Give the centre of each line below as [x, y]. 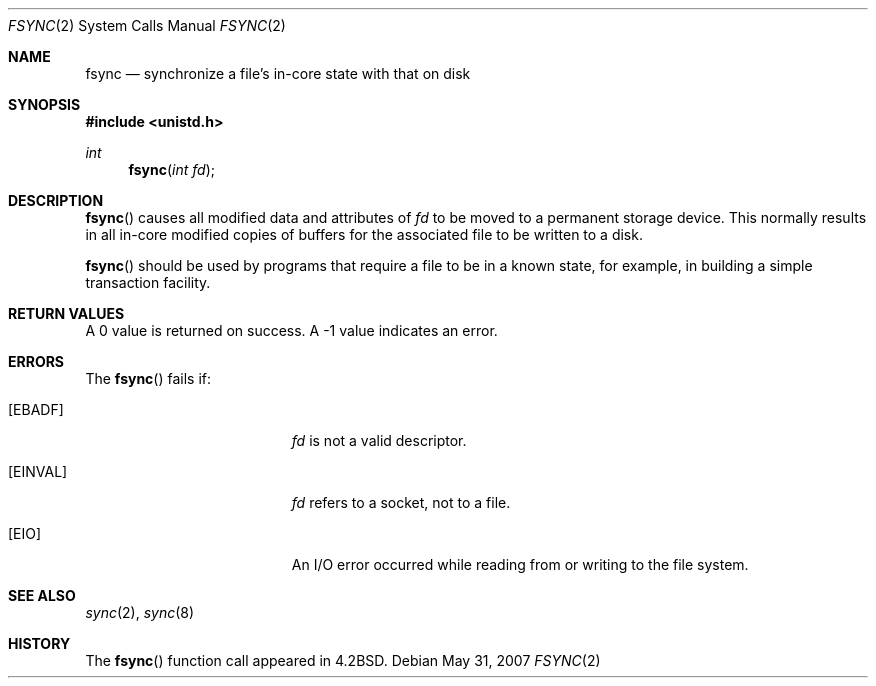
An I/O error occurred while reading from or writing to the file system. [520, 564]
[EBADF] [36, 409]
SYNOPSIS [44, 104]
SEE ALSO [42, 595]
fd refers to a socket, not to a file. [401, 502]
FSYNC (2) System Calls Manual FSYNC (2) [147, 25]
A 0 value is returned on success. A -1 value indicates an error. [291, 330]
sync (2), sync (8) [140, 612]
